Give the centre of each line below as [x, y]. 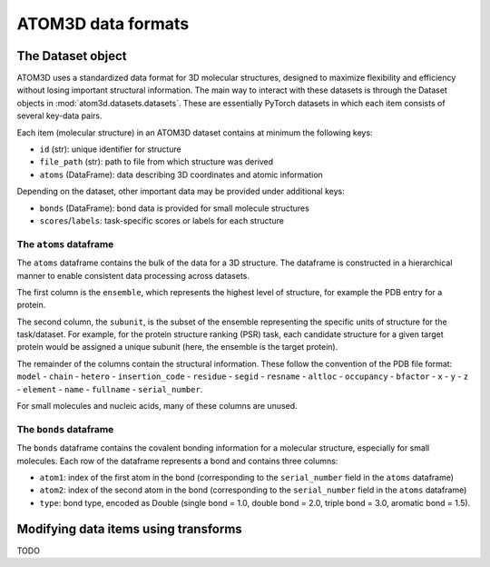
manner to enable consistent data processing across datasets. [133, 275]
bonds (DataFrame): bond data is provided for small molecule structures [175, 208]
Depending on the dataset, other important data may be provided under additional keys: [181, 192]
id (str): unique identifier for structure [110, 149]
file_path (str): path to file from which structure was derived [157, 162]
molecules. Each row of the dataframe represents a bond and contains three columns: [177, 461]
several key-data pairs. [60, 116]
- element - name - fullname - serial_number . [110, 389]
